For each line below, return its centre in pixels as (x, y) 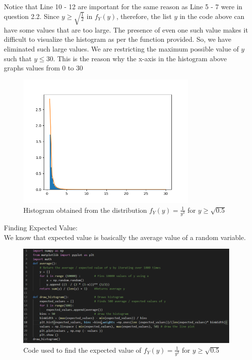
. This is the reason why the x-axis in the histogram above (140, 58)
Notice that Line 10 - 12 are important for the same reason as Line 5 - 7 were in (123, 6)
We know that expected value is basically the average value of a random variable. (125, 237)
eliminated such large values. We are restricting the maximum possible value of (121, 49)
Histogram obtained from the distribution (85, 210)
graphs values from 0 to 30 (43, 68)
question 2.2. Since (32, 16)
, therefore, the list (144, 16)
